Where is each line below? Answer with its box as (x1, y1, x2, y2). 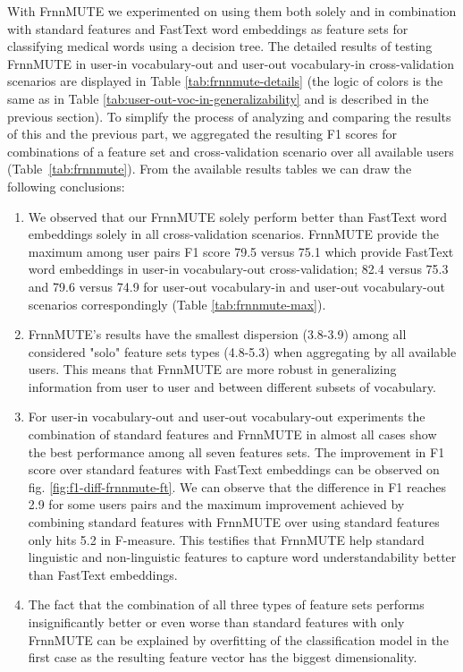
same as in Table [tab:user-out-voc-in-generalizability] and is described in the (7, 89, 429, 107)
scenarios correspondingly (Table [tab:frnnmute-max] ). (28, 294, 326, 313)
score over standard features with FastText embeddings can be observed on (28, 460, 440, 479)
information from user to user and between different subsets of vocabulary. (28, 377, 436, 396)
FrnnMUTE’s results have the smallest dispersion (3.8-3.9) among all (28, 325, 407, 344)
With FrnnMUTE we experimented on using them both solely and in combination (7, 2, 457, 20)
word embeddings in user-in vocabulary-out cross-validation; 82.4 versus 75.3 (28, 259, 449, 278)
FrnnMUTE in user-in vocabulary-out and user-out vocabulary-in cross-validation (7, 54, 454, 72)
